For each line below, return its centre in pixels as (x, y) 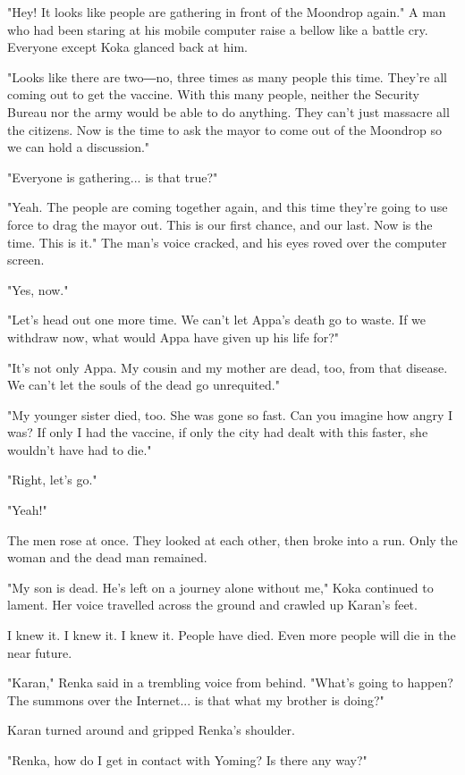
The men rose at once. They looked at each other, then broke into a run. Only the (232, 539)
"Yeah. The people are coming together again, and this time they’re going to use (228, 207)
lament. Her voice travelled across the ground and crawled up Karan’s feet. (212, 605)
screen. (26, 260)
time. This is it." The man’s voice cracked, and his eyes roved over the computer (227, 242)
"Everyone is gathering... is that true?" (113, 177)
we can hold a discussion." (79, 147)
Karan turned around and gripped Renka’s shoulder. (151, 730)
